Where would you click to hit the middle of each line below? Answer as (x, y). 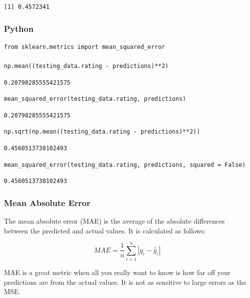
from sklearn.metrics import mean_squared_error (85, 47)
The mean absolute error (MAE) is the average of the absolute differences (114, 220)
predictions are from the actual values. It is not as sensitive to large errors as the (125, 282)
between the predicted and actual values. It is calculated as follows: (105, 230)
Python (19, 28)
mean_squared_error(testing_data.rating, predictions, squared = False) (125, 165)
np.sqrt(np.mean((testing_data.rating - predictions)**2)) (102, 132)
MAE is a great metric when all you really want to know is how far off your (117, 272)
